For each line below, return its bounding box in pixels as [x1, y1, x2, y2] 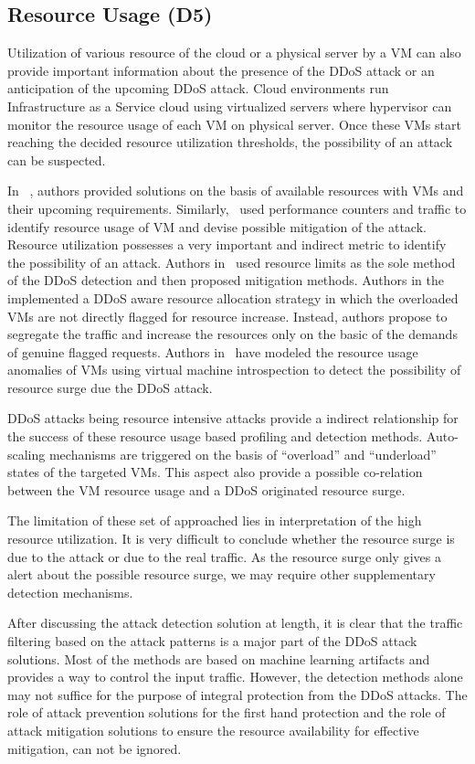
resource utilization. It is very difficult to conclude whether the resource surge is [7, 529, 455, 548]
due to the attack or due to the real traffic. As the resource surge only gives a [7, 546, 441, 566]
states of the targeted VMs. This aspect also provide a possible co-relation [7, 462, 423, 482]
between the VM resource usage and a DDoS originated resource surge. [7, 480, 406, 499]
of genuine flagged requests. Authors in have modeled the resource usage [7, 342, 418, 361]
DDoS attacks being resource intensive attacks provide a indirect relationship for [7, 409, 459, 428]
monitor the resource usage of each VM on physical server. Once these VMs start [7, 114, 461, 133]
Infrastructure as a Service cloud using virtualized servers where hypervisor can [7, 96, 452, 115]
